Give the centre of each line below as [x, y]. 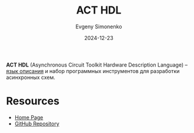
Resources [33, 101]
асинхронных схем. [31, 77]
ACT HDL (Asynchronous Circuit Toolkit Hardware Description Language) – [97, 65]
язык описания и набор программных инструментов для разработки [93, 71]
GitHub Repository [37, 124]
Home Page [29, 117]
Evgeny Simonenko [99, 26]
